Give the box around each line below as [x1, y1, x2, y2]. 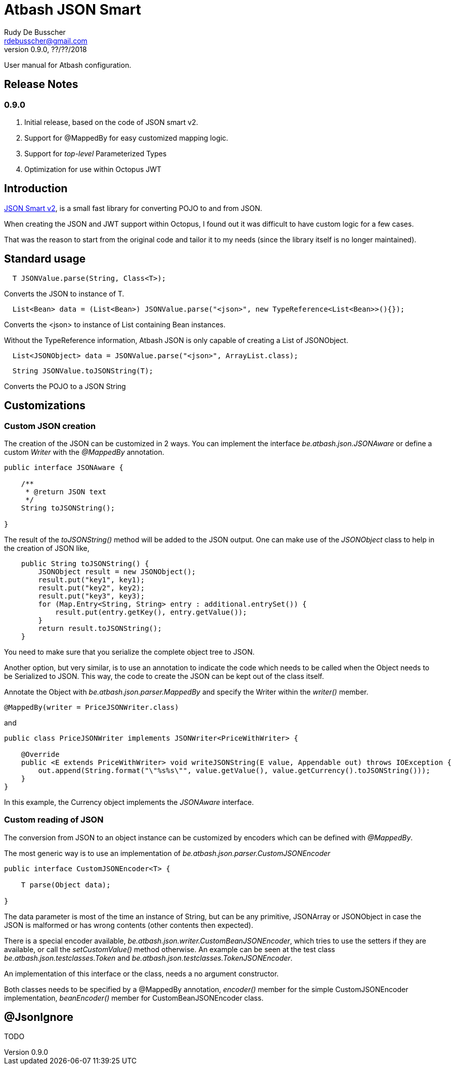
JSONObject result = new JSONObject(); [38, 567, 196, 576]
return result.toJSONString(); [38, 624, 162, 632]
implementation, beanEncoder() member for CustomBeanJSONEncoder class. [4, 993, 264, 1002]
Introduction [4, 182, 68, 195]
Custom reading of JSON [4, 815, 104, 825]
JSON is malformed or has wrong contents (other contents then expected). [4, 920, 253, 929]
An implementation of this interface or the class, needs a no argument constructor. [4, 969, 279, 978]
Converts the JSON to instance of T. [4, 289, 124, 298]
